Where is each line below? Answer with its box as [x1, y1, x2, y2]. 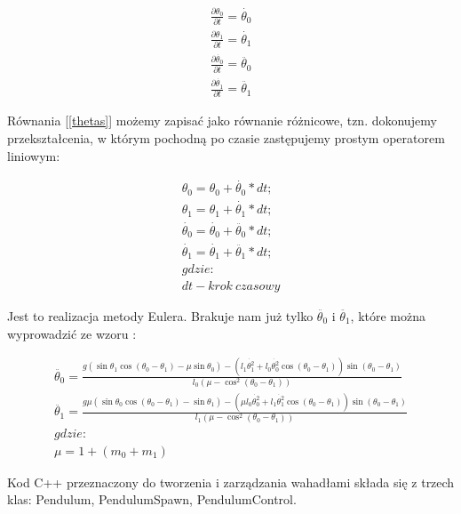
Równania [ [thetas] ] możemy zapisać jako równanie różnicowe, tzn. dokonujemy [7, 111, 437, 130]
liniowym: [7, 146, 60, 165]
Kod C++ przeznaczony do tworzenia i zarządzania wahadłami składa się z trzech [7, 472, 455, 491]
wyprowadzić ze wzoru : [7, 324, 137, 342]
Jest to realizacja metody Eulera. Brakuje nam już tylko [7, 307, 314, 325]
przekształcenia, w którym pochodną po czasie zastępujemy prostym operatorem [7, 128, 445, 147]
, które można [350, 307, 425, 325]
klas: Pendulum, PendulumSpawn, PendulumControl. [7, 490, 297, 509]
